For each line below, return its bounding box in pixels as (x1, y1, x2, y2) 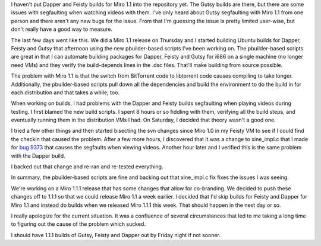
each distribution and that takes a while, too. (11, 89, 120, 96)
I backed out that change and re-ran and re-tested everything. (11, 163, 163, 170)
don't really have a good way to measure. (11, 25, 113, 33)
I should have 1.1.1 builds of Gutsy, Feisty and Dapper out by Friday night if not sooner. (11, 231, 221, 238)
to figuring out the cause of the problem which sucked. (11, 221, 146, 228)
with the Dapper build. (11, 152, 65, 159)
